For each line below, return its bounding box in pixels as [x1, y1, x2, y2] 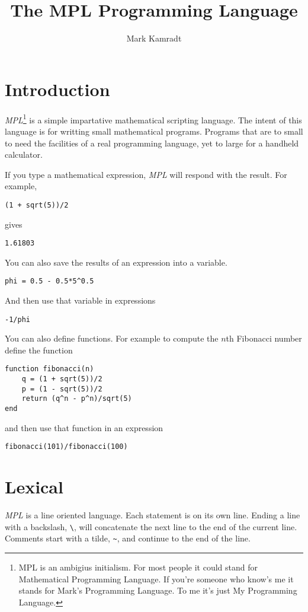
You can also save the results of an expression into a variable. [5, 256, 227, 268]
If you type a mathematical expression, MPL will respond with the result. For [5, 168, 287, 180]
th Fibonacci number [226, 332, 302, 345]
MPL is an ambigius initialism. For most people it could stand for [18, 561, 258, 573]
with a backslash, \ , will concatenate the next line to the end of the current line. [5, 520, 297, 533]
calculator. [5, 148, 43, 161]
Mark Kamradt [126, 32, 182, 44]
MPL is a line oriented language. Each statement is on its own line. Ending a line [5, 509, 300, 521]
